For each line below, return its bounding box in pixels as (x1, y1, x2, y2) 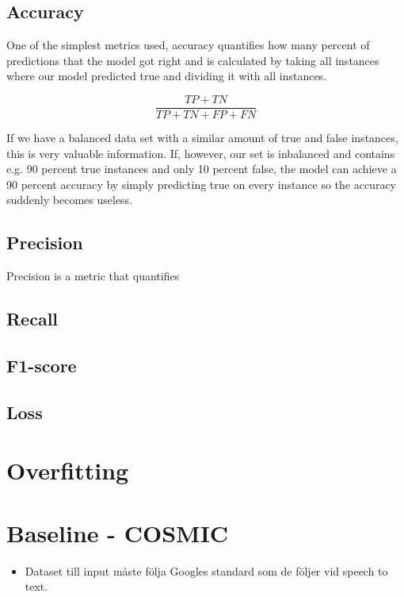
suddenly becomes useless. (6, 191, 133, 208)
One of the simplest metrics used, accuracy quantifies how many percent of (6, 37, 370, 53)
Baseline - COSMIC (6, 516, 229, 549)
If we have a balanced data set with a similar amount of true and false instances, (6, 129, 398, 146)
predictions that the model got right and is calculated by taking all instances (6, 52, 379, 68)
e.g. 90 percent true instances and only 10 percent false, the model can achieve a (6, 160, 397, 177)
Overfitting (6, 454, 129, 487)
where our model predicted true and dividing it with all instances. (6, 67, 327, 84)
